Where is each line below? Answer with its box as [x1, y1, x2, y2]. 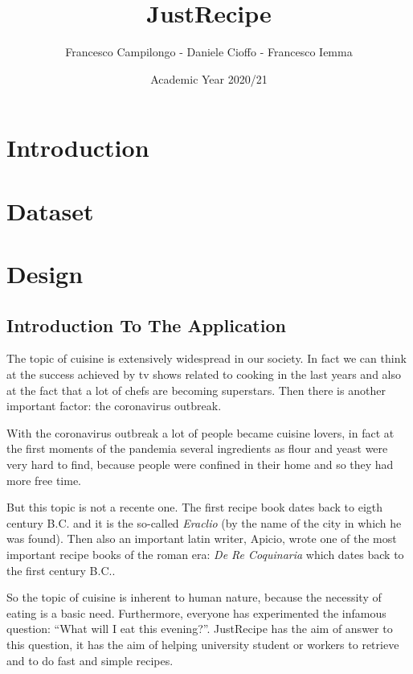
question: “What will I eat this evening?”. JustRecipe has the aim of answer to [6, 620, 393, 637]
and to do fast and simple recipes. [6, 651, 174, 668]
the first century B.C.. [6, 561, 116, 578]
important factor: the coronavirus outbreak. [6, 397, 222, 414]
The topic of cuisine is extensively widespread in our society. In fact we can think [6, 350, 407, 367]
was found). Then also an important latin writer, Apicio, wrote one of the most [6, 530, 397, 547]
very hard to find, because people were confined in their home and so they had [6, 456, 394, 473]
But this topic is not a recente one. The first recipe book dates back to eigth [6, 499, 383, 516]
